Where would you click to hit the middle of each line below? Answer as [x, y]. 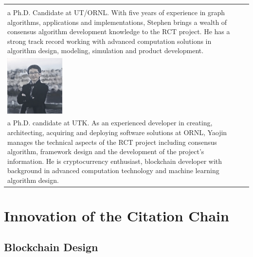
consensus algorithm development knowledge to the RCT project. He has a [119, 31]
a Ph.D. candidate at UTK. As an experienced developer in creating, [110, 123]
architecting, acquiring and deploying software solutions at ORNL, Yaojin [117, 132]
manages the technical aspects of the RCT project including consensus [112, 142]
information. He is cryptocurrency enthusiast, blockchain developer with [115, 161]
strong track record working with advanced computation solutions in [109, 41]
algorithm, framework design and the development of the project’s [106, 151]
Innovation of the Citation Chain [117, 216]
